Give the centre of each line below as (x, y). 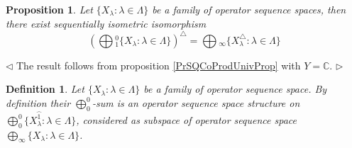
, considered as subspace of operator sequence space (187, 119)
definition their (38, 102)
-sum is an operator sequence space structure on (196, 102)
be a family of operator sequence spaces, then (249, 9)
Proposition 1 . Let (49, 9)
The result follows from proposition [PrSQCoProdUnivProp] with (159, 65)
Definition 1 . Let (45, 89)
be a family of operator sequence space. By (235, 89)
